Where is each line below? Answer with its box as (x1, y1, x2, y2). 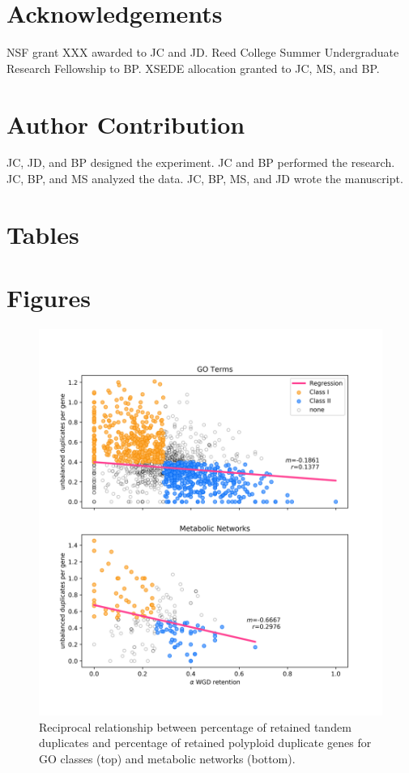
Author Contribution (6, 107, 245, 140)
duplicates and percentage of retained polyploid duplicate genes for (39, 734, 372, 751)
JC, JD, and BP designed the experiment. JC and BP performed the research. (6, 154, 395, 171)
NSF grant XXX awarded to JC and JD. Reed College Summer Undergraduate (6, 44, 399, 61)
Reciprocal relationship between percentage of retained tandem (39, 718, 351, 735)
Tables (6, 217, 79, 250)
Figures (6, 281, 91, 314)
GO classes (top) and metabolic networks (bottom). (39, 750, 296, 767)
